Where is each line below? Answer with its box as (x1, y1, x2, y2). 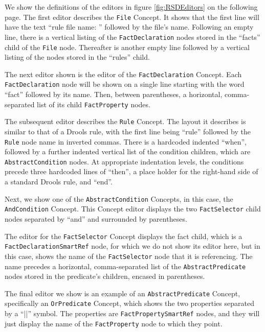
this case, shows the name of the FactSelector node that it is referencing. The (5, 250, 253, 261)
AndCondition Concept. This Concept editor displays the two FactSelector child (5, 203, 261, 214)
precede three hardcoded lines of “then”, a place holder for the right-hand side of (5, 166, 258, 177)
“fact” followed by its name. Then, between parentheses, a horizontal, (5, 89, 223, 100)
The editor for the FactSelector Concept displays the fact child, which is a (5, 230, 242, 241)
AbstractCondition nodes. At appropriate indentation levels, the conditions (5, 156, 244, 167)
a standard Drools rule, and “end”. (5, 176, 113, 187)
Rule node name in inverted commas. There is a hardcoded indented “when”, (5, 136, 247, 147)
